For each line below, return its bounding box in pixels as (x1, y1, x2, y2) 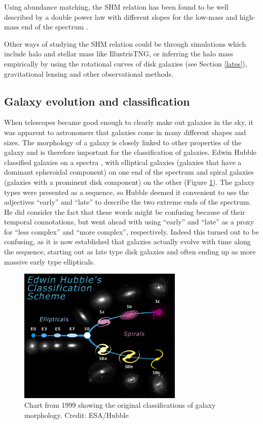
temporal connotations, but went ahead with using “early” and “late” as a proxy (4, 216, 254, 227)
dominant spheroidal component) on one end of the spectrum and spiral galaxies (4, 167, 254, 177)
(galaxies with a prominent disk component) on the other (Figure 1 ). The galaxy (4, 176, 255, 187)
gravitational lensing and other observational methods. (4, 68, 174, 79)
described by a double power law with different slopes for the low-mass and (4, 11, 238, 22)
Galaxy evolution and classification (4, 93, 190, 109)
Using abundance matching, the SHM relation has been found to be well (4, 2, 229, 12)
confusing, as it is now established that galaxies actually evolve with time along (4, 236, 251, 247)
